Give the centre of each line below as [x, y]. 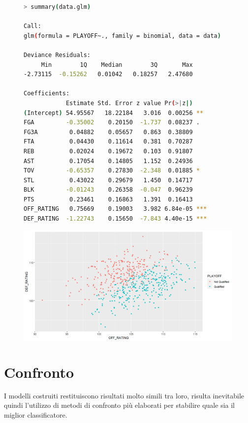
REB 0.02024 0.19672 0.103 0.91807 [108, 151]
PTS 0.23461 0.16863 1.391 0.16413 [108, 199]
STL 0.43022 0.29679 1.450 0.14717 [108, 180]
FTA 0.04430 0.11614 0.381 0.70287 [108, 142]
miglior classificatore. [36, 414]
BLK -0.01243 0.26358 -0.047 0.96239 [108, 190]
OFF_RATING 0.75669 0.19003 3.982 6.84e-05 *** [115, 209]
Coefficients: [47, 94]
